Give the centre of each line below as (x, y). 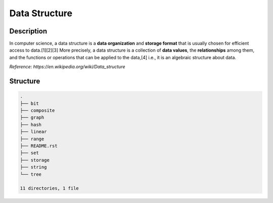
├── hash (31, 125)
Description (28, 31)
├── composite (37, 111)
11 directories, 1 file (50, 188)
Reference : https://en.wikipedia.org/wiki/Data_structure (67, 67)
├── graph (32, 117)
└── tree (31, 174)
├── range (32, 139)
